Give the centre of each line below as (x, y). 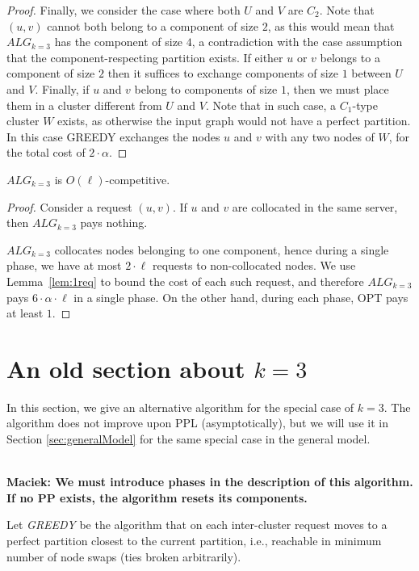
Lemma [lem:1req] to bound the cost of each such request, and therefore (185, 281)
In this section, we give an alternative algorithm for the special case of (180, 407)
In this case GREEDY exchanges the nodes (113, 136)
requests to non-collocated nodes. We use (254, 265)
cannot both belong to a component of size (153, 25)
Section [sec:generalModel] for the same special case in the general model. (189, 439)
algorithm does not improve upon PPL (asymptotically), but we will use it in (198, 423)
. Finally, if (62, 88)
